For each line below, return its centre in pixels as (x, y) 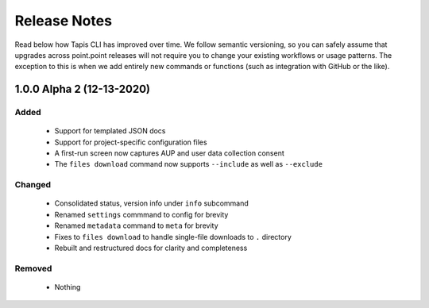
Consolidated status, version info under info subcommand (152, 203)
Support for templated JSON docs (110, 131)
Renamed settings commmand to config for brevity (141, 214)
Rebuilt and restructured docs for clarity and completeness (151, 248)
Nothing (68, 287)
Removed (33, 268)
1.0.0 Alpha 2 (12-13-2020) (83, 89)
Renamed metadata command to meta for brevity (136, 225)
